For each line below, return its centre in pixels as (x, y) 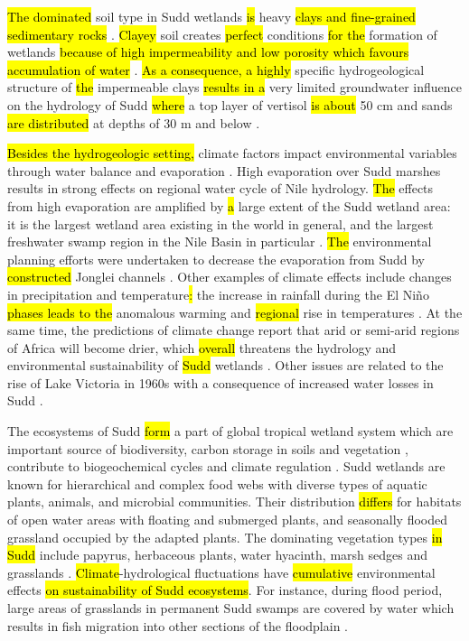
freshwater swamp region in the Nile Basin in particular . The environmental (220, 242)
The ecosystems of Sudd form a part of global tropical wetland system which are (230, 431)
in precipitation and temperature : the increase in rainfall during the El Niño (218, 294)
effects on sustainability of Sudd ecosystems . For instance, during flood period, (225, 590)
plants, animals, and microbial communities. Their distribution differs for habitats (234, 502)
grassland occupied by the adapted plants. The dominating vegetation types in (225, 537)
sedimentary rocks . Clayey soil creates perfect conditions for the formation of (222, 34)
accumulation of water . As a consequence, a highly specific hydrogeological (216, 69)
